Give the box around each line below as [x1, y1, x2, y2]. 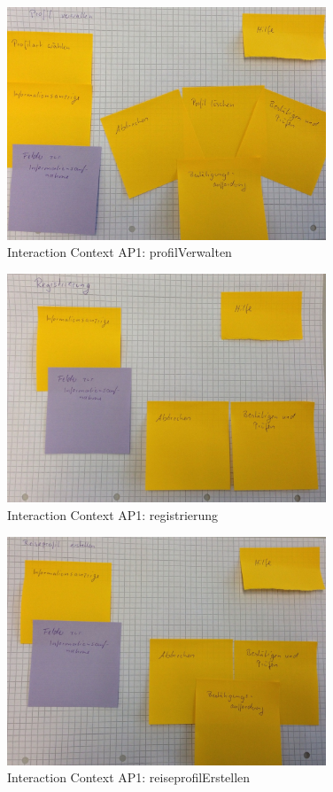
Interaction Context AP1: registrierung [7, 505, 219, 524]
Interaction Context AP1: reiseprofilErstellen [7, 768, 251, 787]
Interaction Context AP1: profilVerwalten [7, 243, 232, 261]
